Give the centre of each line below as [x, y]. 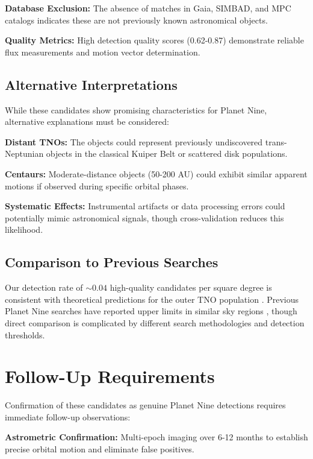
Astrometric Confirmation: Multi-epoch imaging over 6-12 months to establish [156, 437]
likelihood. [24, 230]
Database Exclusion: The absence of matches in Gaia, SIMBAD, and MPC [148, 8]
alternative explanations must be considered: [87, 122]
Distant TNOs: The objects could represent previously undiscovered [134, 141]
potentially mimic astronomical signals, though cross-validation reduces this [144, 217]
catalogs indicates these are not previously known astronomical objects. [136, 20]
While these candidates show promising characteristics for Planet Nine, [136, 109]
